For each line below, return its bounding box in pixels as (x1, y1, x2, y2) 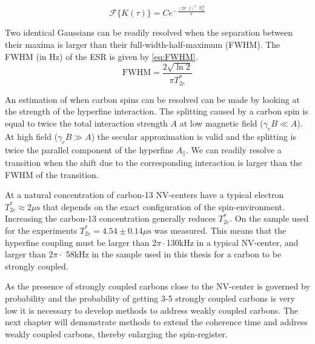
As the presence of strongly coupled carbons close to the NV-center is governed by (5, 280, 310, 293)
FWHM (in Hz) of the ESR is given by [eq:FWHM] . (5, 50, 198, 62)
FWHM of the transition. (5, 168, 99, 180)
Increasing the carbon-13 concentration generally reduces (5, 212, 216, 225)
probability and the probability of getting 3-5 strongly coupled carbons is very (5, 291, 295, 304)
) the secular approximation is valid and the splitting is (91, 130, 296, 142)
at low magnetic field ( (179, 116, 264, 129)
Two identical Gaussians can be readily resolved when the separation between (5, 26, 293, 39)
